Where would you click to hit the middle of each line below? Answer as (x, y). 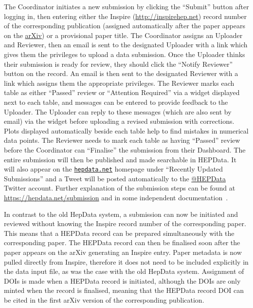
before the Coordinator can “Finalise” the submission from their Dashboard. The (125, 149)
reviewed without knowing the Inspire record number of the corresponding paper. (125, 223)
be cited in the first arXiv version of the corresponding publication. (104, 299)
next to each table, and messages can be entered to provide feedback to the (116, 102)
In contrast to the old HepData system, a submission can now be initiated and (121, 214)
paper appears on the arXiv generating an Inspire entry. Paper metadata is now (123, 252)
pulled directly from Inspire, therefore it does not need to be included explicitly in (126, 261)
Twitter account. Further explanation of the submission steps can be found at (120, 188)
